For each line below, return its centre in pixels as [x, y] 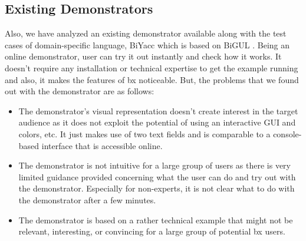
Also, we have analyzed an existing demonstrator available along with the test [146, 33]
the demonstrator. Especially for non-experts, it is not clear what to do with [157, 188]
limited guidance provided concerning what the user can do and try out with [157, 176]
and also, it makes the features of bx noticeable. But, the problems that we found [152, 79]
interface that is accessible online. [102, 145]
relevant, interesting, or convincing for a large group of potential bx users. [152, 231]
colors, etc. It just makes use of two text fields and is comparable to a [144, 133]
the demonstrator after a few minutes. [87, 199]
